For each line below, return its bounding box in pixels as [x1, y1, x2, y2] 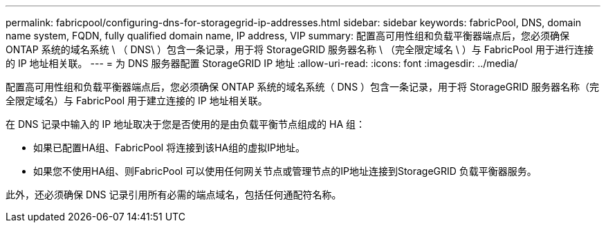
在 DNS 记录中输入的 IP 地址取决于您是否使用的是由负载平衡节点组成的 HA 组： [6, 118, 366, 130]
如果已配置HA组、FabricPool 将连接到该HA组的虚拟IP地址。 [33, 142, 305, 153]
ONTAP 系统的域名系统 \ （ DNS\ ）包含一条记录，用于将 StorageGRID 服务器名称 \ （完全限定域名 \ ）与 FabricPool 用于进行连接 [6, 44, 594, 55]
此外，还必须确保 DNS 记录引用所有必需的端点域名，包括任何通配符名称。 [6, 189, 342, 200]
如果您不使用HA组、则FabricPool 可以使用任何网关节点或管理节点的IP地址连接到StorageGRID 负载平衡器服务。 [33, 165, 537, 177]
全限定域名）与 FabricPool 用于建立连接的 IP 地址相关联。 [6, 95, 268, 106]
